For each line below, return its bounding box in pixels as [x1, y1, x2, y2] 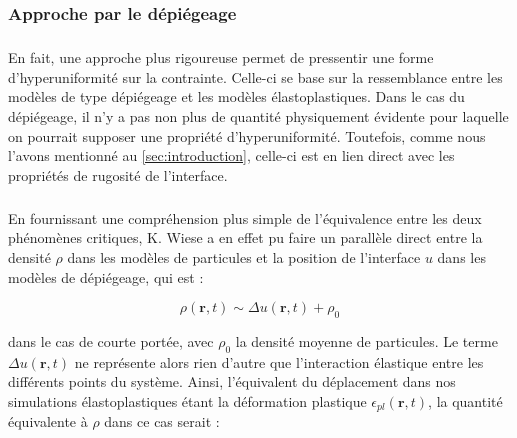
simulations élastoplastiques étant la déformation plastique [8, 390, 367, 411]
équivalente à [8, 411, 88, 432]
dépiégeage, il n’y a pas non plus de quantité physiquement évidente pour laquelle [8, 106, 509, 126]
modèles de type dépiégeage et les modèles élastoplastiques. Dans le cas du [8, 86, 465, 107]
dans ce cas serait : [104, 411, 220, 432]
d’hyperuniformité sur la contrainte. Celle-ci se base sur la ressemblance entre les [8, 66, 503, 87]
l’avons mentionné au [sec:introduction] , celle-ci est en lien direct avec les [8, 145, 455, 166]
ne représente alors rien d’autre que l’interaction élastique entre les [74, 351, 484, 372]
